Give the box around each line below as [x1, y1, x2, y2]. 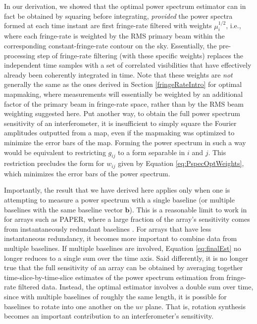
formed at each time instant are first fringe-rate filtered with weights [4, 20, 212, 31]
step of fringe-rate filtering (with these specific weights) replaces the [37, 50, 243, 60]
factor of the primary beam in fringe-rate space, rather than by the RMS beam [4, 98, 244, 109]
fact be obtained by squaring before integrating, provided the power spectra [4, 10, 233, 21]
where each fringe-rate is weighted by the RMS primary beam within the [4, 31, 225, 41]
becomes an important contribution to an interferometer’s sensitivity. [4, 311, 213, 321]
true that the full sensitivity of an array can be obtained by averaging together [4, 262, 243, 273]
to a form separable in [118, 147, 185, 157]
